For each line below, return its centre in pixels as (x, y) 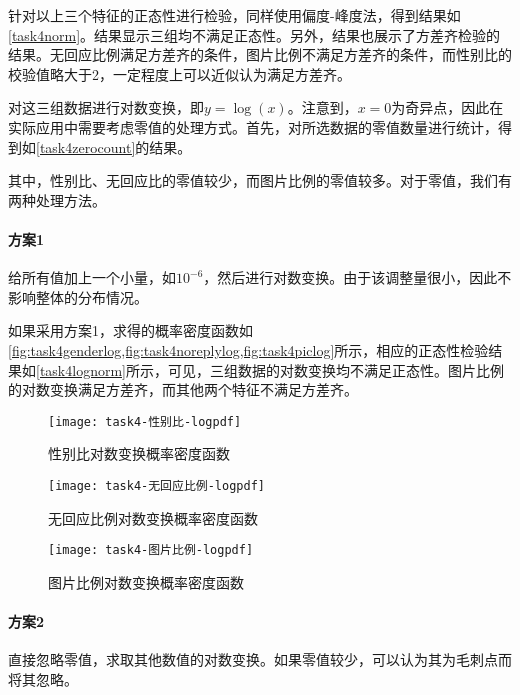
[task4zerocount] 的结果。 (114, 146)
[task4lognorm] (81, 369)
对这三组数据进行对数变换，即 (106, 107)
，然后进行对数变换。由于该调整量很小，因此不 (357, 277)
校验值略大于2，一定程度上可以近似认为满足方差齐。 (179, 73)
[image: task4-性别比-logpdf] (145, 421)
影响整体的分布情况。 (78, 296)
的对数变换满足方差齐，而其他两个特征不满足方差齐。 (183, 389)
